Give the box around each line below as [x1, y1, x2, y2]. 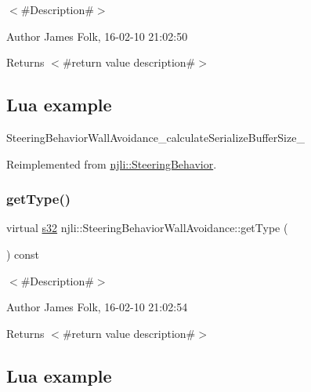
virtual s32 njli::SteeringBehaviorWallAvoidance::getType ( [6, 220, 288, 236]
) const [6, 245, 40, 262]
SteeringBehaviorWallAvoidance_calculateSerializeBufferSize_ [6, 129, 305, 145]
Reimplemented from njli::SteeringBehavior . [6, 155, 217, 172]
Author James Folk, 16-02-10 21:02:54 [6, 299, 188, 315]
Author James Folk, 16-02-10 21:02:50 [6, 27, 188, 44]
